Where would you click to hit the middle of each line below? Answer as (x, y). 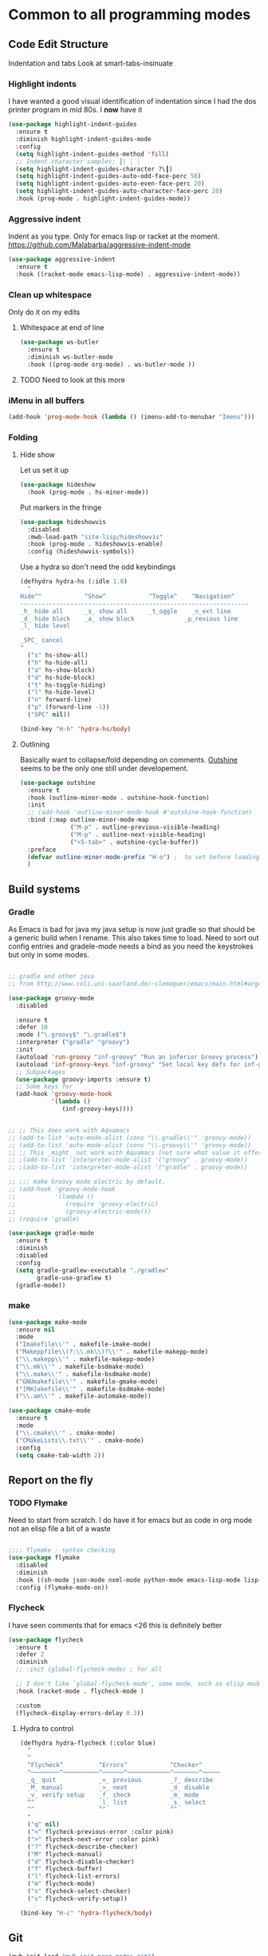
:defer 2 (30, 1654)
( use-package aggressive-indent (62, 260)
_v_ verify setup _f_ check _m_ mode (113, 1795)
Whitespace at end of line (62, 328)
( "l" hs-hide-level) (61, 692)
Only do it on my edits (44, 312)
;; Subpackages (41, 1072)
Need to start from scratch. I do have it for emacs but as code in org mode (130, 1520)
